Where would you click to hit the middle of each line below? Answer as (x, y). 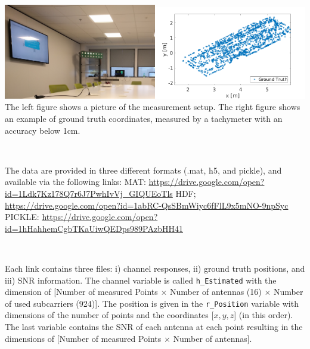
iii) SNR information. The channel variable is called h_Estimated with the (141, 280)
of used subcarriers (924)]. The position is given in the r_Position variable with (152, 303)
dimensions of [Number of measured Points (83, 338)
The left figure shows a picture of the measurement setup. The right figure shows (153, 107)
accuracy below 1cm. (43, 130)
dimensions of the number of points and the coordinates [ (109, 315)
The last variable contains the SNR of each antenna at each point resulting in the (154, 327)
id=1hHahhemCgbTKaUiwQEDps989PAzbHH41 (94, 228)
